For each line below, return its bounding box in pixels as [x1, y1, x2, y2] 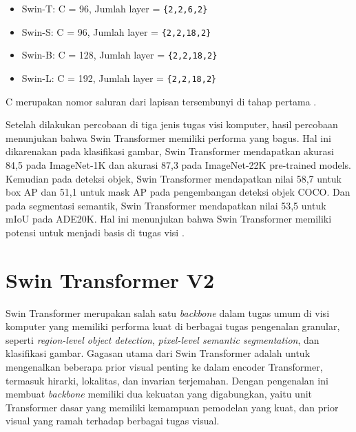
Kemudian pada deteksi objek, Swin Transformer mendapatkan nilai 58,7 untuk [6, 171, 342, 185]
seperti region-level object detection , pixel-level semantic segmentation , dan [6, 332, 320, 347]
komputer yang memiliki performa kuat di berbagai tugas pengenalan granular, [6, 319, 340, 333]
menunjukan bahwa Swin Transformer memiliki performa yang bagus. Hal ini [6, 130, 331, 145]
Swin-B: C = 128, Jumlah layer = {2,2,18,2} [21, 48, 218, 62]
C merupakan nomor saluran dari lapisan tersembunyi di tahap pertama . [6, 94, 317, 108]
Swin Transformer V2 [6, 265, 215, 294]
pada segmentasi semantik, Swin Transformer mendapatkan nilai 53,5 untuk [6, 198, 326, 212]
